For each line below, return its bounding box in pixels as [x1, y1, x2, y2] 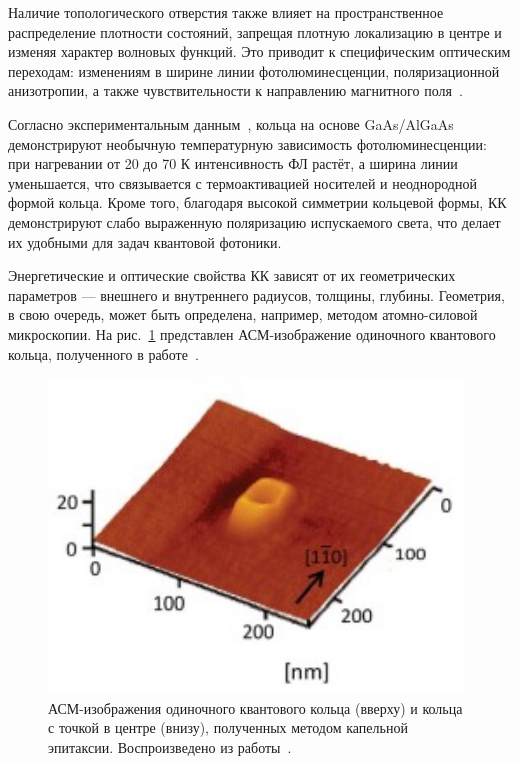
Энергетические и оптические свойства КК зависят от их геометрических [8, 265, 456, 286]
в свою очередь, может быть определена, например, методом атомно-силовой [8, 304, 478, 325]
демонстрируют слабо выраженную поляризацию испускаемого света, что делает [8, 211, 501, 232]
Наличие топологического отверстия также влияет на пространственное [8, 2, 444, 22]
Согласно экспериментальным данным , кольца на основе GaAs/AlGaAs [8, 113, 454, 134]
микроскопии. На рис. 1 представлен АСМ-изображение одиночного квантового [8, 323, 496, 344]
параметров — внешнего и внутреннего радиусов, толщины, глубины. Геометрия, [8, 284, 505, 305]
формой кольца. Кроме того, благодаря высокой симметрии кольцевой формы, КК [8, 192, 507, 213]
